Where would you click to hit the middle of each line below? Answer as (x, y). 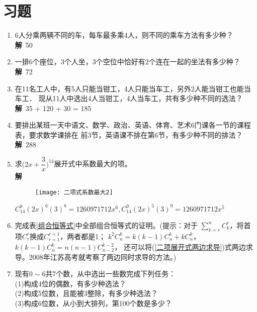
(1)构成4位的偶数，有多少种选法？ (70, 283)
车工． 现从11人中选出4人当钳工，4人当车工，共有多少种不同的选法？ (129, 98)
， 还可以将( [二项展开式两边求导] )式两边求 (184, 247)
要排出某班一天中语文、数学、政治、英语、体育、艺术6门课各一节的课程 (133, 125)
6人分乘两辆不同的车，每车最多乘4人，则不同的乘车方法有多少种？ (124, 35)
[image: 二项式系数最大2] (74, 192)
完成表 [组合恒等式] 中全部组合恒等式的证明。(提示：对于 (106, 225)
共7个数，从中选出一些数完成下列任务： (111, 274)
